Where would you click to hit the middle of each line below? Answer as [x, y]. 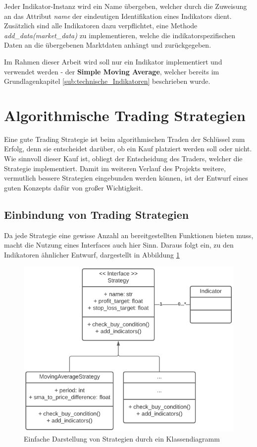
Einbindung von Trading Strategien [97, 214]
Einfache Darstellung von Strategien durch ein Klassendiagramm [122, 438]
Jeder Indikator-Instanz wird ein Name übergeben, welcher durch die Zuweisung [126, 6]
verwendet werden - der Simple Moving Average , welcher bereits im [112, 71]
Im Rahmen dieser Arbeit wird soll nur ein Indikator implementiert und [113, 61]
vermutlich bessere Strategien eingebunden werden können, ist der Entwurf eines [126, 178]
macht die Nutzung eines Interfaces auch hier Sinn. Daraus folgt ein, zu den [119, 245]
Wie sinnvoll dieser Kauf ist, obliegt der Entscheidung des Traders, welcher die [123, 159]
